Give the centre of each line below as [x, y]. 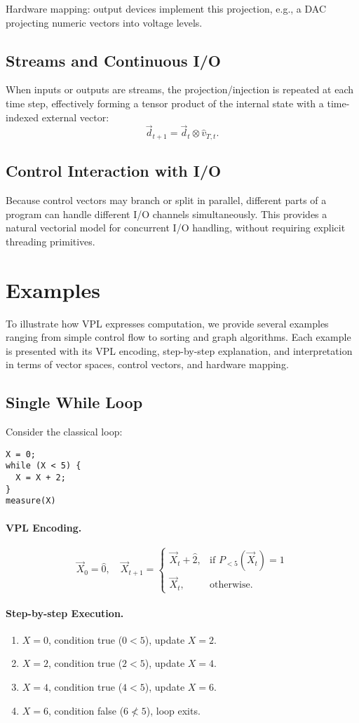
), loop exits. [173, 710]
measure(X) [31, 501]
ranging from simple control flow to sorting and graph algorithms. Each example [178, 337]
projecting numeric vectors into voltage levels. [104, 22]
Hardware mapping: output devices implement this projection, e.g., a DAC [166, 8]
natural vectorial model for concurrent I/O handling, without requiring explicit [176, 228]
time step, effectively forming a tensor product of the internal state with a [165, 103]
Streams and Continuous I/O [113, 60]
